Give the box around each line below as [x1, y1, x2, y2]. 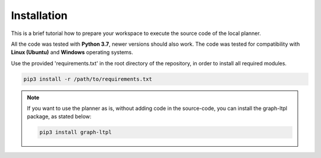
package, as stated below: [27, 113, 92, 120]
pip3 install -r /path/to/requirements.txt [23, 75, 153, 83]
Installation [11, 9, 68, 22]
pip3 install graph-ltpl [39, 129, 112, 136]
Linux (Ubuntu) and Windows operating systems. [11, 49, 133, 56]
